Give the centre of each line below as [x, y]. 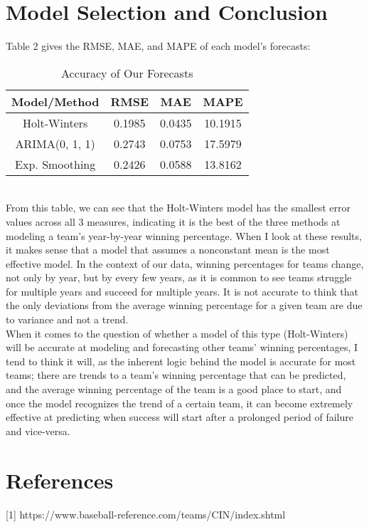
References [60, 480]
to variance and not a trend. [67, 319]
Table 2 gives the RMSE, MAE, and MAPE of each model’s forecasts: [158, 46]
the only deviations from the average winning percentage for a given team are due [184, 305]
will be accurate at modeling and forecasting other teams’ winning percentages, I [182, 347]
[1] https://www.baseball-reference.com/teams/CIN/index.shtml [146, 514]
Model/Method [55, 101]
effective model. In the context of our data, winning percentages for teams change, [185, 263]
